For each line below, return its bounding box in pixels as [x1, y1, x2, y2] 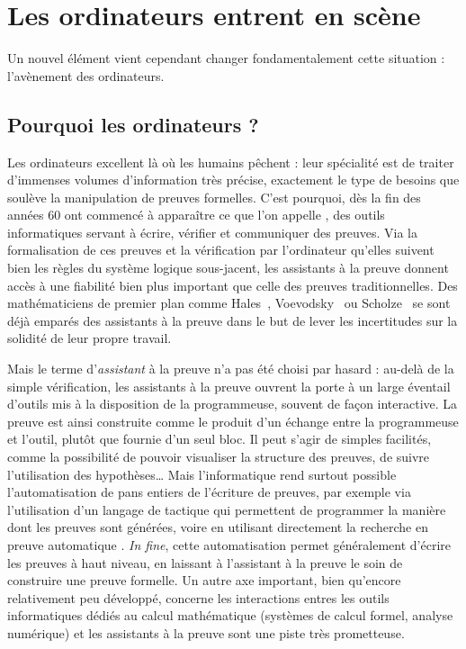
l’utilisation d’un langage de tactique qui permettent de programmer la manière [7, 500, 446, 518]
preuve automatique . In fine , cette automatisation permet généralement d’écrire [7, 535, 452, 554]
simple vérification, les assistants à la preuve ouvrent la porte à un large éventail [7, 376, 451, 395]
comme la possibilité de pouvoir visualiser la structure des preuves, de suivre [7, 447, 430, 466]
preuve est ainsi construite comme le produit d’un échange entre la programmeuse [7, 411, 459, 430]
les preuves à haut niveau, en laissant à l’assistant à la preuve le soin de [7, 553, 403, 572]
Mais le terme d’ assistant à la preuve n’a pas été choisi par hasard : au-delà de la [7, 359, 454, 378]
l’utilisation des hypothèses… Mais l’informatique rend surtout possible [7, 464, 397, 483]
